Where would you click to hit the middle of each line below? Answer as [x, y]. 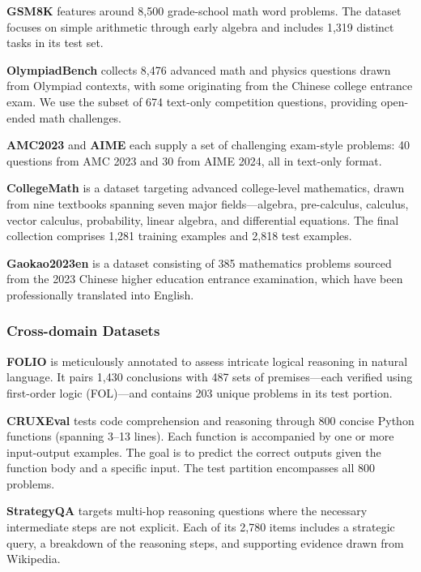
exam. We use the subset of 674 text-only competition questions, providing [192, 101]
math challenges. [81, 117]
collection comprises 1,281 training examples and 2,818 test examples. [179, 236]
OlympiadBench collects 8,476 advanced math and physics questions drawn [199, 69]
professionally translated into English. [100, 294]
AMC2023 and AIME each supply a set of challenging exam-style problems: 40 [208, 145]
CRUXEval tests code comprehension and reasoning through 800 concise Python [210, 420]
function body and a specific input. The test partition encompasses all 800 [191, 468]
